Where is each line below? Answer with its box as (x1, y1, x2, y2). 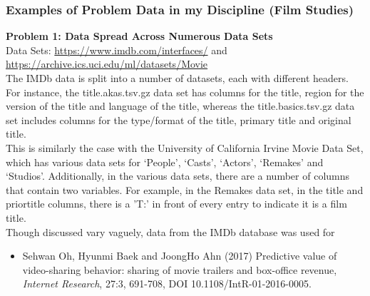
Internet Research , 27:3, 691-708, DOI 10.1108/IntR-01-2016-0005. (22, 276, 312, 291)
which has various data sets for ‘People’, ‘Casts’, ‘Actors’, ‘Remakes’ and (6, 154, 324, 169)
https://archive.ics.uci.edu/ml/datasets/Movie (6, 56, 208, 71)
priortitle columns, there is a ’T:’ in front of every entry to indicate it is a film (6, 196, 347, 211)
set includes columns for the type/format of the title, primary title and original (6, 112, 351, 127)
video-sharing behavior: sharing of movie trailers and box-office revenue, (22, 262, 337, 277)
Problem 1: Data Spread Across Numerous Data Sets (6, 29, 273, 44)
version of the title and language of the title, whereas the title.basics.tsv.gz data (6, 98, 355, 113)
